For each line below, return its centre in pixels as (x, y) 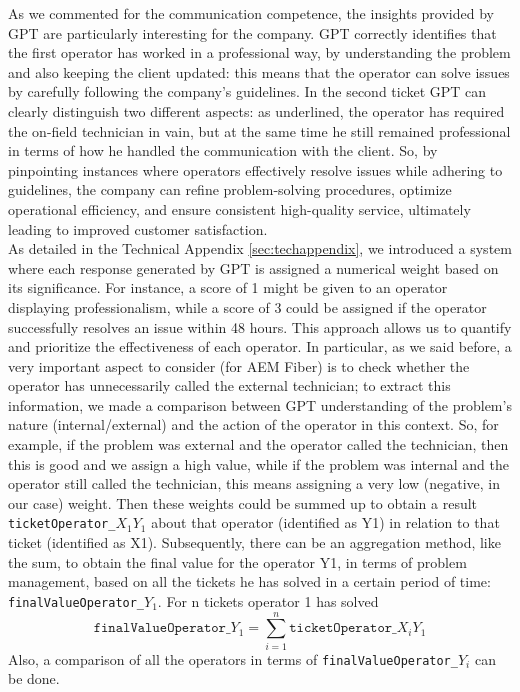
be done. (34, 678)
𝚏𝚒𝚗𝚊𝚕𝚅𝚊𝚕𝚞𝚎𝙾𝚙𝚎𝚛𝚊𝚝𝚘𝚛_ (162, 628)
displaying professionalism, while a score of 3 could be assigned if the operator (247, 306)
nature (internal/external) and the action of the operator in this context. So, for (253, 424)
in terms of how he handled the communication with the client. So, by (223, 150)
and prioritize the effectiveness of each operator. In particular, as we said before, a (260, 346)
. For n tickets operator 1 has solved (268, 600)
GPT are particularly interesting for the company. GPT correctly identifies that (252, 32)
